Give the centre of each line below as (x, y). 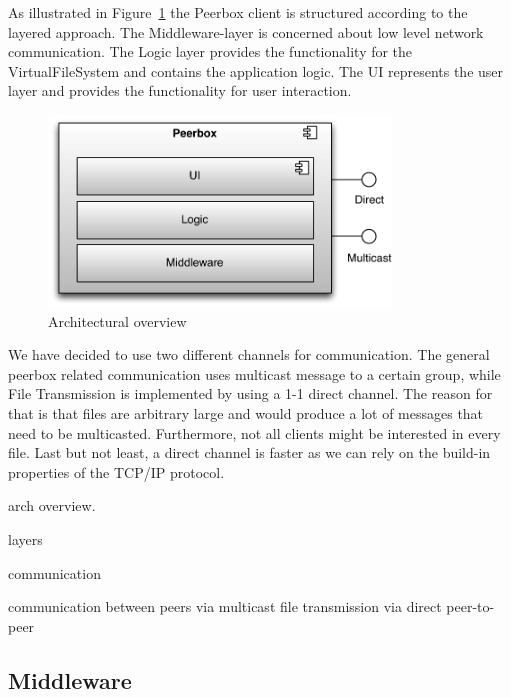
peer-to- (470, 606)
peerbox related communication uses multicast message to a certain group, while (254, 373)
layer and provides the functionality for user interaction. (180, 90)
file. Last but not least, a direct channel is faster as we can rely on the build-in (249, 452)
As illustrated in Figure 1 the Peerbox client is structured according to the (238, 12)
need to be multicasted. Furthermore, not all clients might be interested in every (254, 432)
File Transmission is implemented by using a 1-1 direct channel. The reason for (250, 393)
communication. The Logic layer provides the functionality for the (210, 51)
